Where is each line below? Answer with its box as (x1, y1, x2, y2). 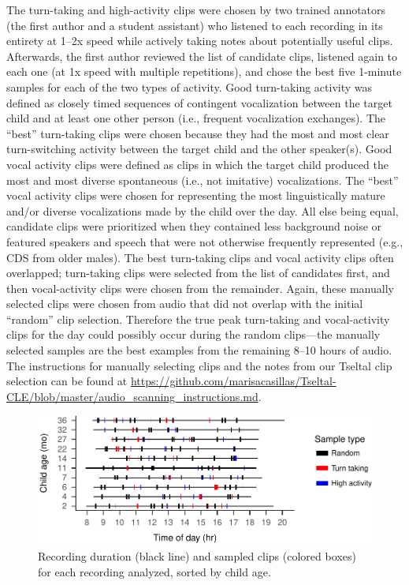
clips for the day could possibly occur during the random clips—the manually (6, 326, 381, 343)
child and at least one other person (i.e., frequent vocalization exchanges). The (6, 110, 386, 126)
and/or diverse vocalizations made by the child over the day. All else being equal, (6, 202, 399, 219)
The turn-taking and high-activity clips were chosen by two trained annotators (6, 2, 386, 17)
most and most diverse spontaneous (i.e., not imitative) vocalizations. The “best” (6, 171, 399, 188)
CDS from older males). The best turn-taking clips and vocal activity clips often (6, 249, 394, 265)
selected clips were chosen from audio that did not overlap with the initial (6, 295, 363, 312)
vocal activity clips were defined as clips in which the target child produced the (6, 156, 389, 172)
